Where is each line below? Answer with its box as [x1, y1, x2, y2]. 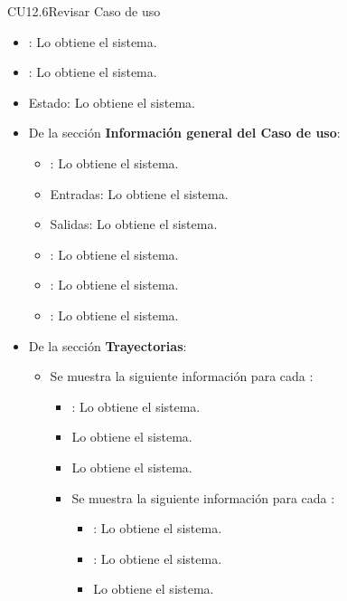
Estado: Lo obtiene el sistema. [28, 92, 195, 111]
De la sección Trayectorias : [28, 336, 187, 355]
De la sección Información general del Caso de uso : [28, 123, 341, 142]
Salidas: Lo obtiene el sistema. [50, 215, 218, 234]
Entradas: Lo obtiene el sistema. [50, 184, 229, 203]
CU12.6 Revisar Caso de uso [7, 2, 161, 20]
